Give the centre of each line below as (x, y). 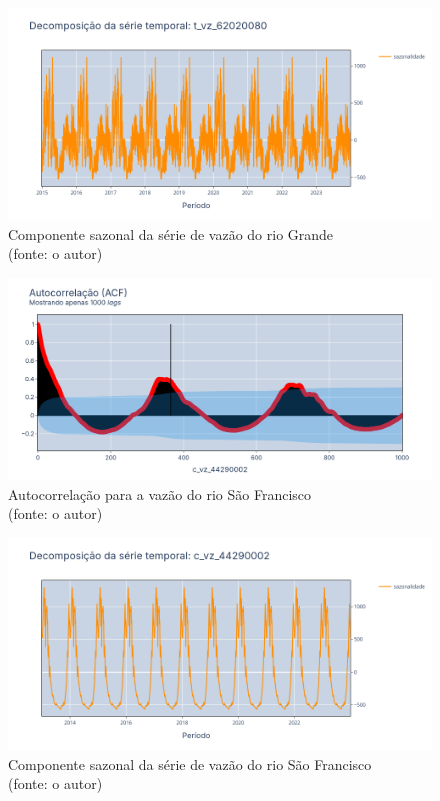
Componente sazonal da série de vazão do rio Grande (171, 233)
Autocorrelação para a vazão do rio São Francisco (160, 493)
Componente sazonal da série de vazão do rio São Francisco (190, 763)
